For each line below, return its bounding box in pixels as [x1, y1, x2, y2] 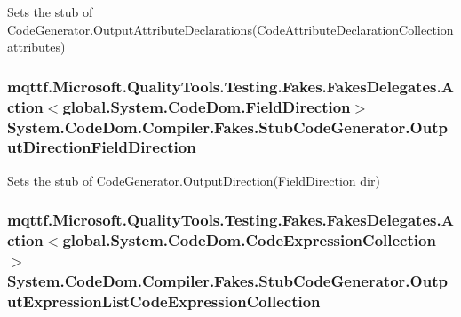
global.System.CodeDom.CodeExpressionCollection [62, 229, 436, 251]
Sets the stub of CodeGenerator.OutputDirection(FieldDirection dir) [7, 170, 380, 189]
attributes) [7, 37, 66, 56]
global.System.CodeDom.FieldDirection [62, 95, 351, 117]
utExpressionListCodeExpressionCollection [7, 289, 321, 312]
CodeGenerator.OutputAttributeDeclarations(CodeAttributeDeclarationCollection [7, 20, 454, 38]
